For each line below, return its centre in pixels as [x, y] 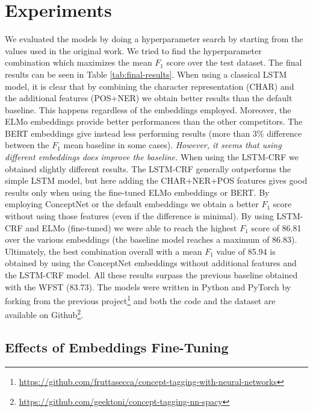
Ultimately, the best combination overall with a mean [104, 251]
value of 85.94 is [246, 251]
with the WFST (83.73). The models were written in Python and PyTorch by [148, 286]
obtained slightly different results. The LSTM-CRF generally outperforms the [148, 168]
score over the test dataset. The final [234, 62]
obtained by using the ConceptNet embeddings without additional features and [151, 263]
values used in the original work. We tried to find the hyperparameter [133, 50]
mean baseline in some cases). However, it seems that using [172, 145]
